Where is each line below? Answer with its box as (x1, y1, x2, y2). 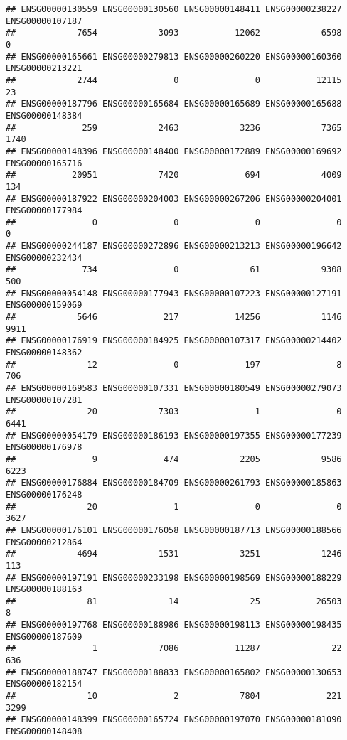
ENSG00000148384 (6, 110, 82, 121)
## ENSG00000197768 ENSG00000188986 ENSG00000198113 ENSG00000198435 (6, 620, 342, 631)
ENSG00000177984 (6, 205, 82, 216)
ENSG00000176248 (6, 489, 82, 500)
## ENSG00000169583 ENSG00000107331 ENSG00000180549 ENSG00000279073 (6, 383, 342, 393)
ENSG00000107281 (6, 395, 82, 405)
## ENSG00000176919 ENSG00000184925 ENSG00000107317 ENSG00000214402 (6, 336, 342, 346)
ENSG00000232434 (6, 252, 82, 263)
